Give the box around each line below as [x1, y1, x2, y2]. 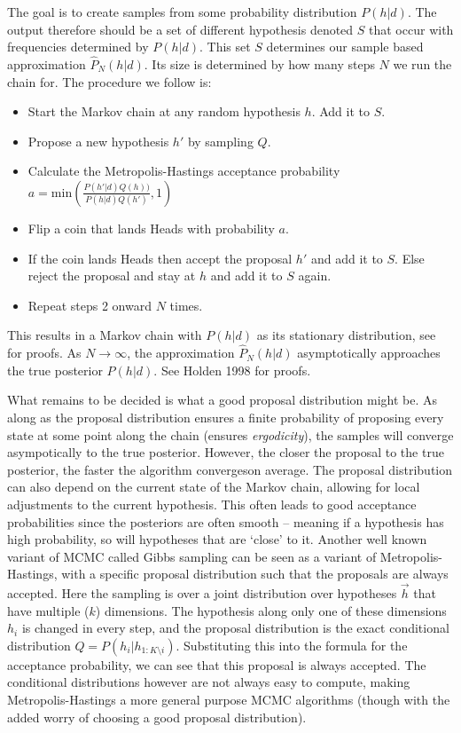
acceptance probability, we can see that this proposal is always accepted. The [7, 655, 426, 674]
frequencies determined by [7, 37, 149, 56]
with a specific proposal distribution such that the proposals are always [61, 564, 449, 583]
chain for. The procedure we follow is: [7, 72, 212, 91]
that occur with [369, 20, 454, 38]
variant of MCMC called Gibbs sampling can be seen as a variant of [7, 547, 377, 565]
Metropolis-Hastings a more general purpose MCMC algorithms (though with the [7, 690, 450, 709]
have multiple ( [7, 601, 90, 619]
